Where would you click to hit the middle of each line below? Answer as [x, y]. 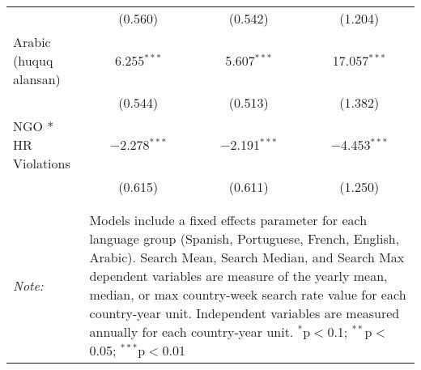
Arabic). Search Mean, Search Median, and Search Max [247, 257]
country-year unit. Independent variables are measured [245, 313]
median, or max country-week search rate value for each [248, 294]
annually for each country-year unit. [191, 332]
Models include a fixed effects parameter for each [228, 220]
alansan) [37, 79]
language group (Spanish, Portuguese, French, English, [245, 238]
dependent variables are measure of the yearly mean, [238, 276]
